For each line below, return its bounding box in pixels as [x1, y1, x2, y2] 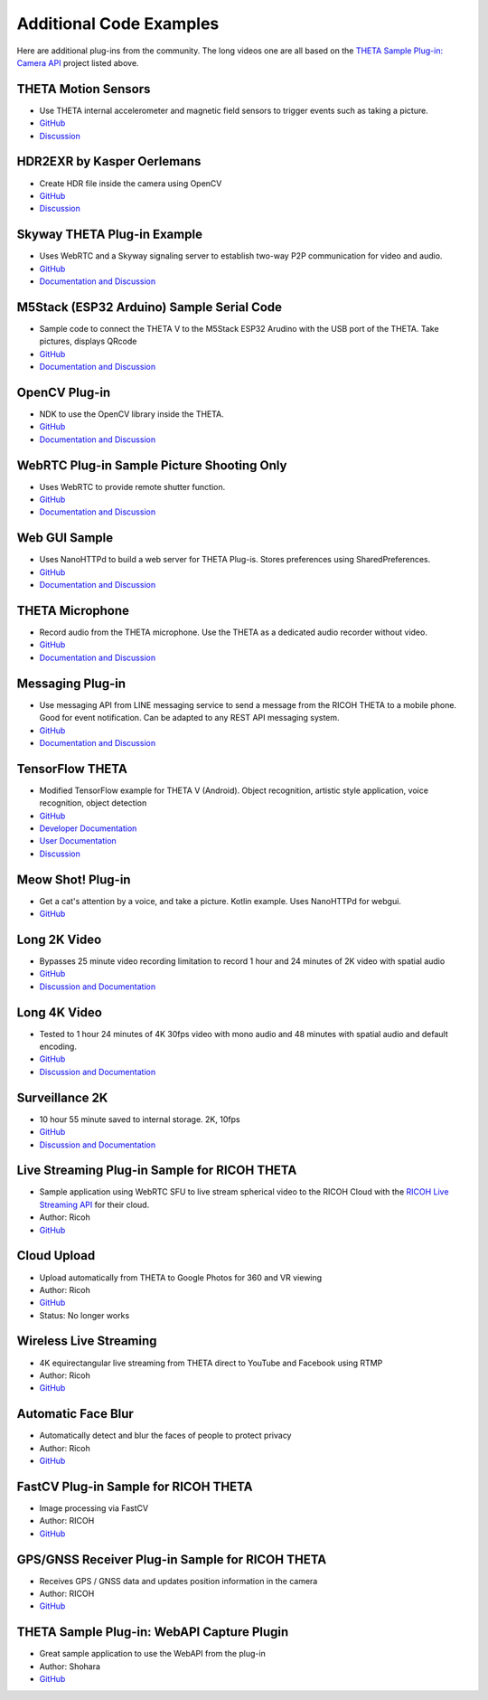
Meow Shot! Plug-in [16, 872, 131, 887]
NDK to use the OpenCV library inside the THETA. [39, 408, 225, 420]
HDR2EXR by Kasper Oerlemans [16, 154, 202, 169]
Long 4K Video [16, 1005, 103, 1020]
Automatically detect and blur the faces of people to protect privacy [39, 1430, 292, 1441]
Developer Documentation [39, 823, 137, 834]
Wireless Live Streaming [16, 1334, 157, 1349]
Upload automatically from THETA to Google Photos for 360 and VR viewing [39, 1271, 323, 1283]
